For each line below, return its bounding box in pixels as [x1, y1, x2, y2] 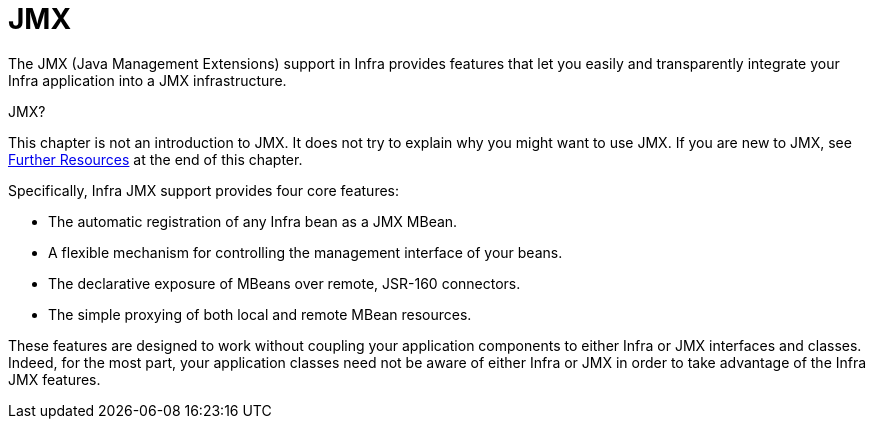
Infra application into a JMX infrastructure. [8, 71, 287, 89]
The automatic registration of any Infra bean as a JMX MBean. [48, 212, 458, 230]
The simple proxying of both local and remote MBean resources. [48, 305, 472, 323]
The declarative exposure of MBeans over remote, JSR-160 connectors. [48, 274, 521, 292]
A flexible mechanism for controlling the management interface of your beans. [48, 243, 563, 261]
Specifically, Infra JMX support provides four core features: [8, 181, 400, 199]
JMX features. [8, 370, 101, 388]
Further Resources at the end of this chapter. [8, 150, 303, 168]
